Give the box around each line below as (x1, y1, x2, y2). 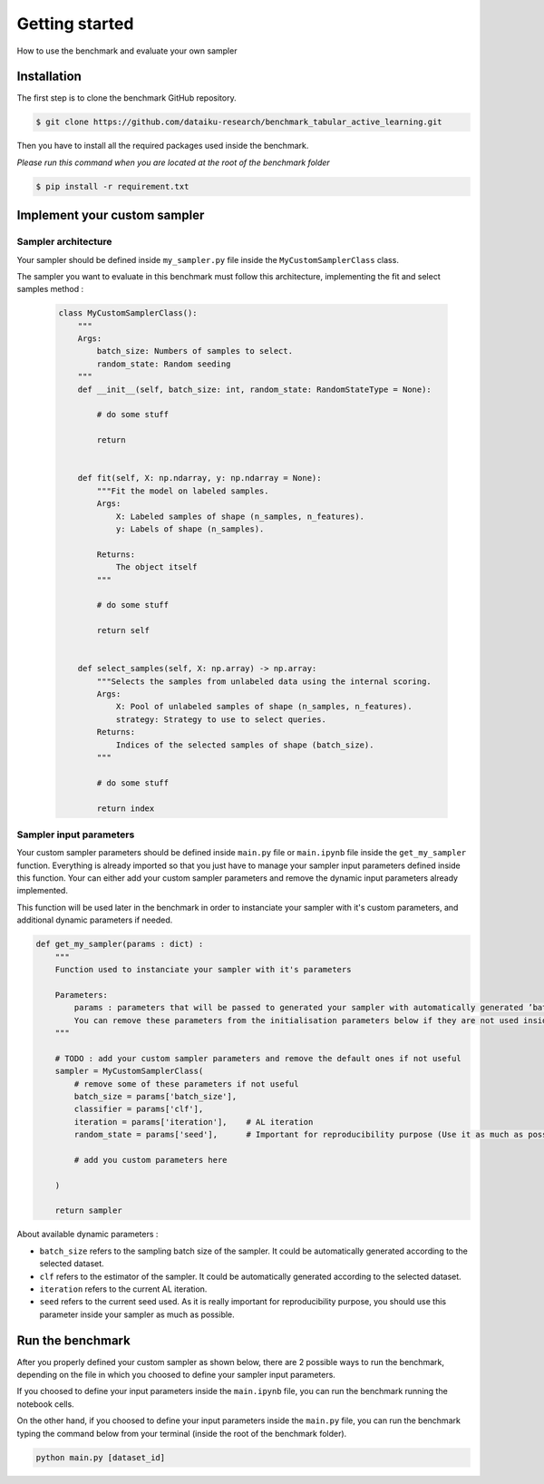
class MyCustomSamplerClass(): (58, 308, 199, 318)
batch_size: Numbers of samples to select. (96, 346, 294, 356)
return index (96, 803, 155, 814)
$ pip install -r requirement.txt (35, 181, 189, 191)
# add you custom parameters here (73, 1155, 228, 1165)
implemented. (16, 885, 68, 896)
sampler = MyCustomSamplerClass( (54, 1066, 204, 1077)
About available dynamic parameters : (16, 1229, 159, 1240)
